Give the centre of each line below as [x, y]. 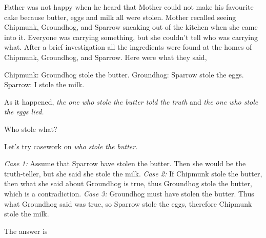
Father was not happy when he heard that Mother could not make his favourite [129, 7]
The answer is [26, 231]
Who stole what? [31, 128]
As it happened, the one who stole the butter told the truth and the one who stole [131, 101]
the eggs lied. [24, 112]
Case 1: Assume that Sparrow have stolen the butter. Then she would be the [125, 163]
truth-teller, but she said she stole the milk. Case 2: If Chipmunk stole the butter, [133, 173]
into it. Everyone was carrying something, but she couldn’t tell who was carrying [131, 37]
